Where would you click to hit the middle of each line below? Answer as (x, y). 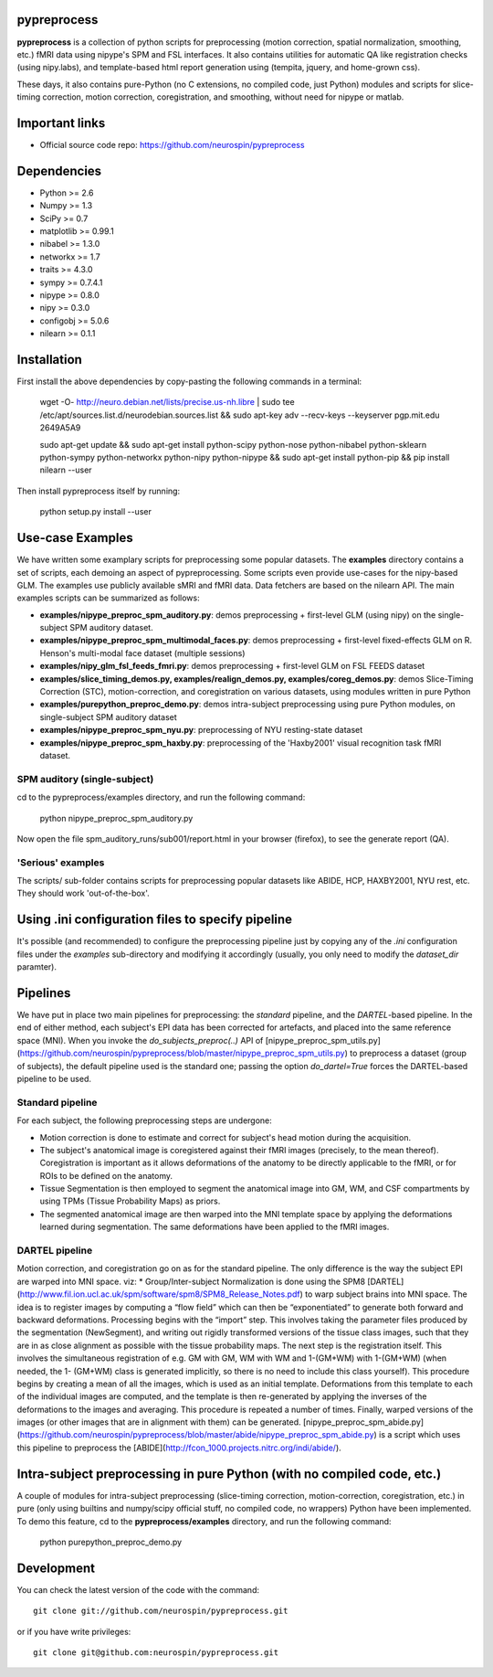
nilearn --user (66, 470)
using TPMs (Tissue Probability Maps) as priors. (130, 1201)
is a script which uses (420, 1435)
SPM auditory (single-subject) (85, 779)
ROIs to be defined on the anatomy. (106, 1175)
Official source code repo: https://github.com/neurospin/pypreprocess (172, 144)
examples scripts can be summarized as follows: (108, 598)
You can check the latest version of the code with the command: (138, 1589)
